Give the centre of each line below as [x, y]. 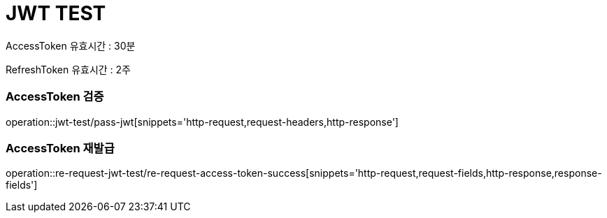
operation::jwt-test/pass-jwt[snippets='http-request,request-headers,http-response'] [202, 122]
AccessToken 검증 [55, 97]
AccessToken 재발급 [60, 148]
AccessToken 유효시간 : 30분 [71, 45]
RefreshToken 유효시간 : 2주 [68, 69]
